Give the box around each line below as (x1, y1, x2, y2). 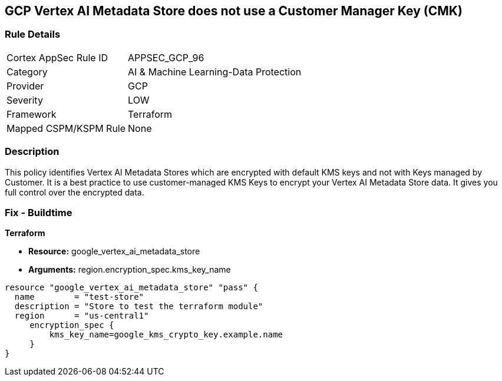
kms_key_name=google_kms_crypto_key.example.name (49, 330, 283, 340)
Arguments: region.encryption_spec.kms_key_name (28, 264, 231, 275)
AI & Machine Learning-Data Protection (128, 65, 302, 78)
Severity (6, 94, 43, 106)
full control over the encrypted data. (5, 187, 144, 197)
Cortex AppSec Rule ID (6, 51, 108, 64)
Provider (6, 79, 44, 92)
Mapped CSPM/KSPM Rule (6, 122, 126, 134)
